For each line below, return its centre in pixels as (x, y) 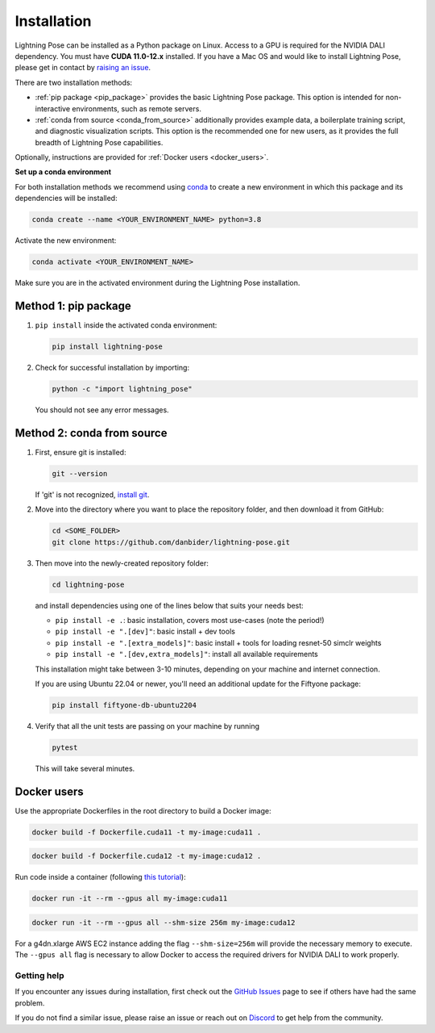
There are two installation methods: (74, 82)
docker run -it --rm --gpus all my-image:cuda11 (130, 899)
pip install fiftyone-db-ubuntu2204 (124, 705)
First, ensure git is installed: (81, 452)
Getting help (39, 976)
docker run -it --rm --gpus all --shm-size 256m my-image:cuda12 (164, 922)
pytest (65, 747)
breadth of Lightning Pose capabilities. (99, 142)
